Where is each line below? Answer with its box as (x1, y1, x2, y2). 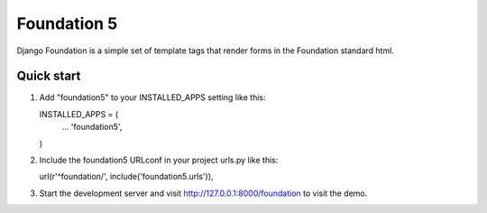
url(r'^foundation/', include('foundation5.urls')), (39, 171, 214, 182)
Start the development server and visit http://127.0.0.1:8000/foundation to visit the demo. (39, 188, 368, 199)
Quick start (16, 69, 81, 84)
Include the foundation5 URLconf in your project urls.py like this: (39, 154, 279, 166)
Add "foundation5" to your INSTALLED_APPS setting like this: (39, 92, 266, 103)
